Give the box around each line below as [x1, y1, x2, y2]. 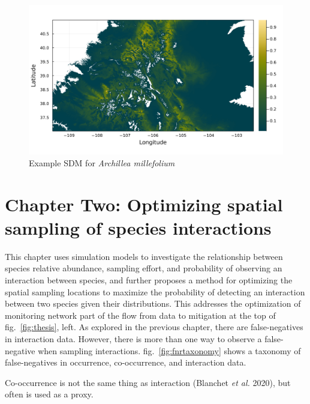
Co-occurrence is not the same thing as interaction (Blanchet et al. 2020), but [5, 376, 291, 388]
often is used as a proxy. [5, 388, 94, 400]
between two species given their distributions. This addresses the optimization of [5, 297, 301, 310]
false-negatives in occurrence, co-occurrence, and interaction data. [5, 356, 246, 369]
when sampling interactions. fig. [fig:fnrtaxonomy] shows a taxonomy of [38, 344, 301, 357]
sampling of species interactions [5, 215, 272, 240]
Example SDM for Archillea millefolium [29, 156, 175, 169]
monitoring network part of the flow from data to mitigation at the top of [5, 309, 276, 321]
